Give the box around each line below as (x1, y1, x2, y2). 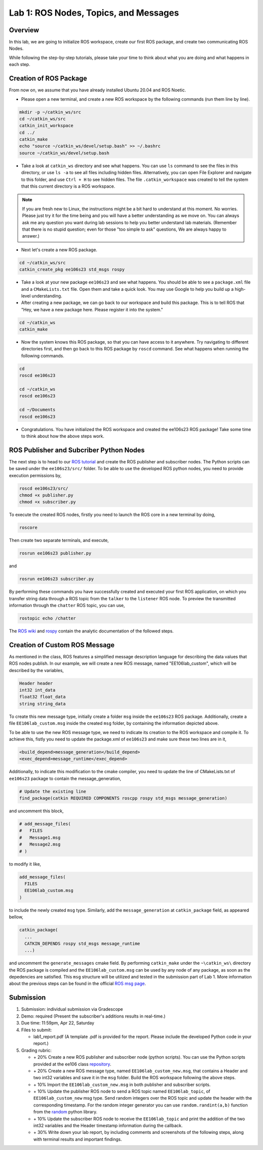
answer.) (22, 233, 40, 239)
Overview (9, 26, 39, 34)
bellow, (9, 914, 24, 920)
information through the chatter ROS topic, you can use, (9, 603, 125, 608)
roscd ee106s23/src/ (19, 485, 68, 491)
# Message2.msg (19, 842, 61, 847)
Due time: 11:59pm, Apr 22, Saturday (21, 1020, 94, 1026)
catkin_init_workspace (19, 123, 74, 129)
